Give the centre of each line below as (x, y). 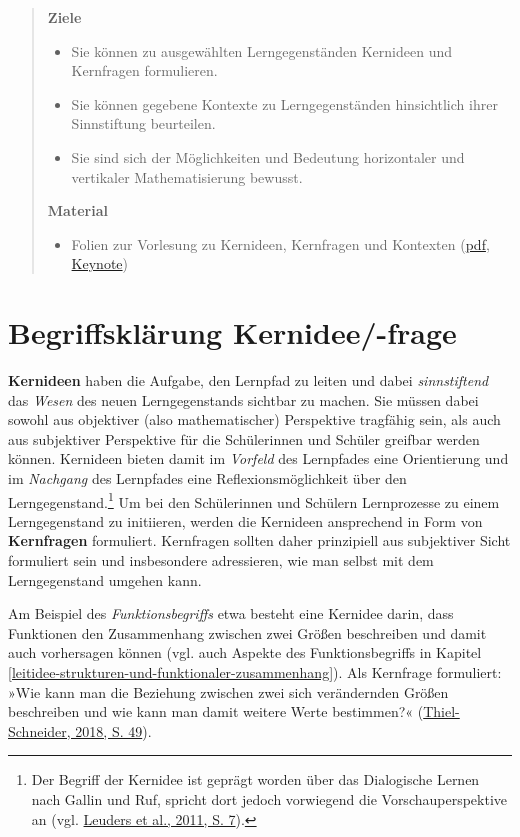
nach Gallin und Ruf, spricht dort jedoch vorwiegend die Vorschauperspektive (269, 799)
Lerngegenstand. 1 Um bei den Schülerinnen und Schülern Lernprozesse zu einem (254, 500)
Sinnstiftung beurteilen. (143, 123)
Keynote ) (99, 263)
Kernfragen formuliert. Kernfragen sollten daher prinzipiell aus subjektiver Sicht (259, 540)
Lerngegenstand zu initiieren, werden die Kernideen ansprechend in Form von (245, 520)
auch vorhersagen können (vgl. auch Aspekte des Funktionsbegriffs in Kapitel (245, 652)
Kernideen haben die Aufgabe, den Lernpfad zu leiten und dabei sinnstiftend (248, 380)
